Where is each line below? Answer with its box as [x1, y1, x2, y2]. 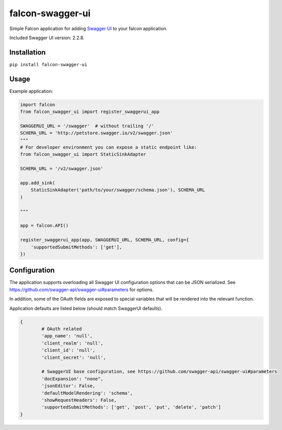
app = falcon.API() [20, 223, 69, 228]
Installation [9, 48, 46, 56]
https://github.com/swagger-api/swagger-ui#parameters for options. [9, 286, 154, 293]
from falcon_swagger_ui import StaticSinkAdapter [20, 152, 146, 157]
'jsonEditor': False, [41, 383, 96, 389]
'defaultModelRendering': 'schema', [41, 390, 133, 396]
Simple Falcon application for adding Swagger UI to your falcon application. [9, 25, 168, 32]
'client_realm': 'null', [41, 340, 104, 346]
